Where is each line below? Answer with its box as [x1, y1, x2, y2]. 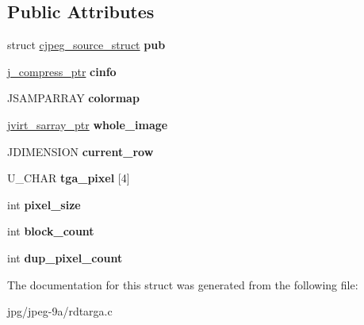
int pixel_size [7, 196, 81, 212]
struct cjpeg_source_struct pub [7, 36, 166, 53]
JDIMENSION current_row [7, 143, 154, 159]
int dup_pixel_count [7, 249, 123, 266]
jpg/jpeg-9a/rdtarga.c [7, 303, 113, 319]
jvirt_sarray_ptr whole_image [7, 116, 168, 132]
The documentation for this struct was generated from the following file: [7, 276, 358, 292]
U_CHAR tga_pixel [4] [7, 170, 130, 186]
